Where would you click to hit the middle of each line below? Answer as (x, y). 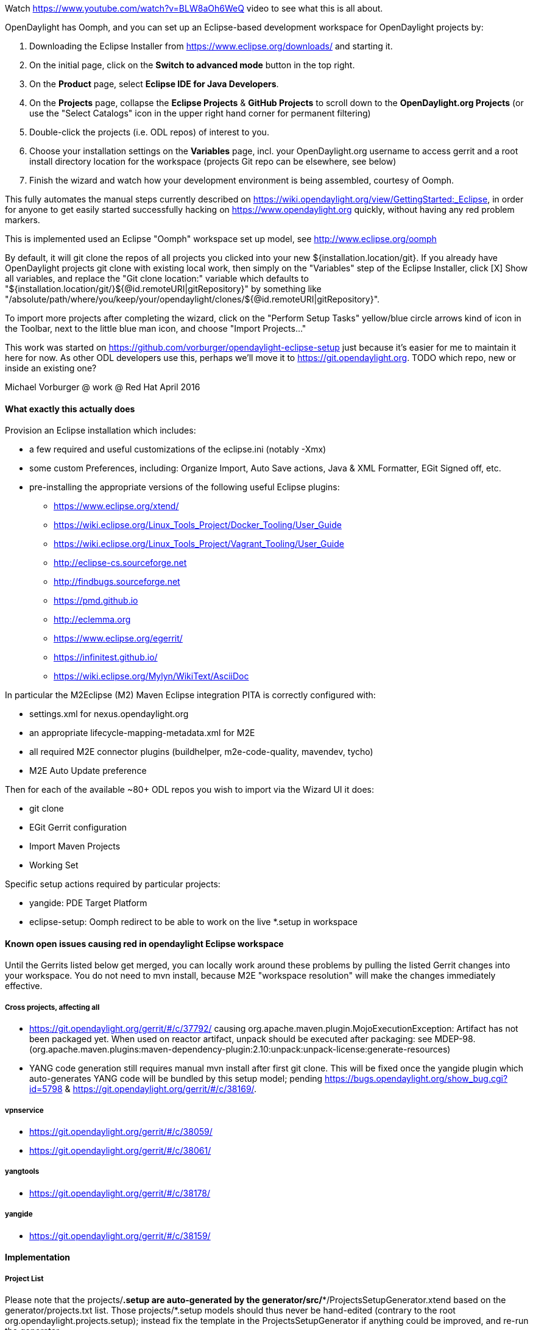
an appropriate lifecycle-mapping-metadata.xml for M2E (142, 733)
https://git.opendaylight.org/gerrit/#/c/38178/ (120, 1193)
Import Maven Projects (75, 846)
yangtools (22, 1172)
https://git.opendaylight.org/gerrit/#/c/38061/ (120, 1150)
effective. (24, 986)
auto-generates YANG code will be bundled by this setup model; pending (176, 1079)
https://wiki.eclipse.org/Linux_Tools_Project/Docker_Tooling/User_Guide (198, 525)
